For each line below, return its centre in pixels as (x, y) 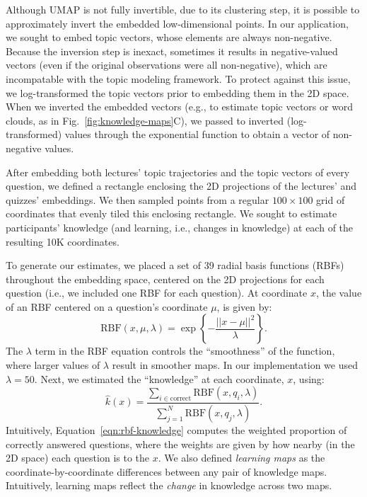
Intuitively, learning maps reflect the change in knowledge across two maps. (169, 485)
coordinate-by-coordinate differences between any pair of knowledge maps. (167, 471)
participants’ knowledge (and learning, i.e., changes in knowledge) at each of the (180, 227)
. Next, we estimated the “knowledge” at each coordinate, (159, 378)
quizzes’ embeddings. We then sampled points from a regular (138, 199)
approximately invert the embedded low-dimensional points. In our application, (177, 23)
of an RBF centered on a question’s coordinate (107, 306)
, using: (309, 378)
